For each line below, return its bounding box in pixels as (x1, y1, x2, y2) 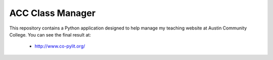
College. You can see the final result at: (9, 31, 91, 37)
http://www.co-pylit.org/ (34, 43, 85, 49)
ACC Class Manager (9, 7, 96, 18)
